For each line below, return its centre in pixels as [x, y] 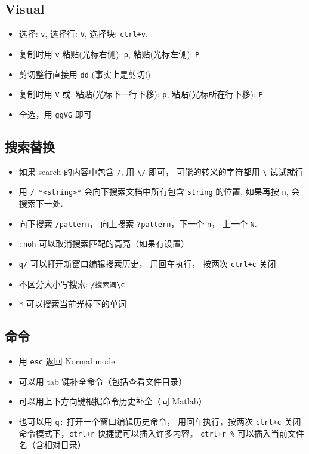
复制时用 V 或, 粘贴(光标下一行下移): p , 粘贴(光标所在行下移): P [141, 94]
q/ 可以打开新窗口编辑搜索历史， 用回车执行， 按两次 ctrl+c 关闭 [147, 263]
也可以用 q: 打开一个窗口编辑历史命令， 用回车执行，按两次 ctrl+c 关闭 [160, 421]
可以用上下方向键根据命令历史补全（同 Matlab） [113, 401]
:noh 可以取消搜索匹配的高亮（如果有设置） [104, 243]
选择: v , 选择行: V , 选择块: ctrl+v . [83, 34]
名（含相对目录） [52, 445]
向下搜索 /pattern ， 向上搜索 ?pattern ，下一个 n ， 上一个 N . [138, 223]
